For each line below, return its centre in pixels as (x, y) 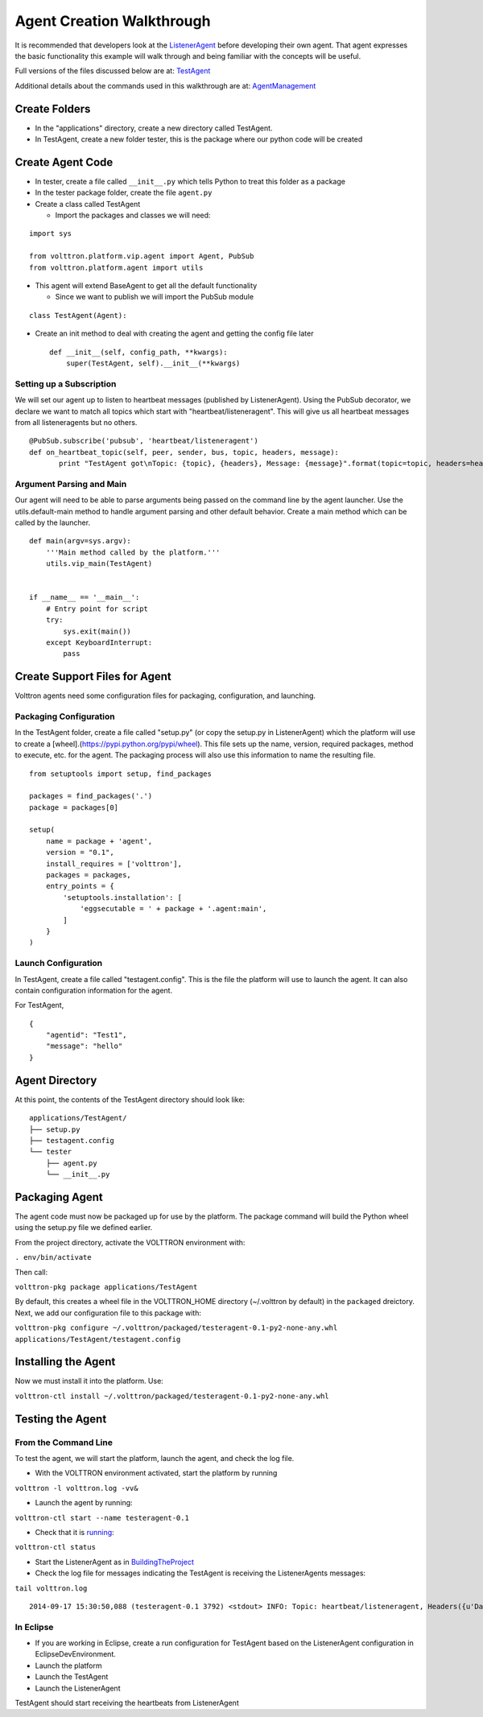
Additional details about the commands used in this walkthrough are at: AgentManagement (165, 85)
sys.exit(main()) (97, 631)
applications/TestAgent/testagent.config (98, 1339)
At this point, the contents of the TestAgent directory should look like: (130, 1100)
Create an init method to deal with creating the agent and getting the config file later (174, 333)
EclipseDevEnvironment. (76, 1654)
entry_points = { (80, 886)
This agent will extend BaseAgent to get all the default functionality (146, 286)
